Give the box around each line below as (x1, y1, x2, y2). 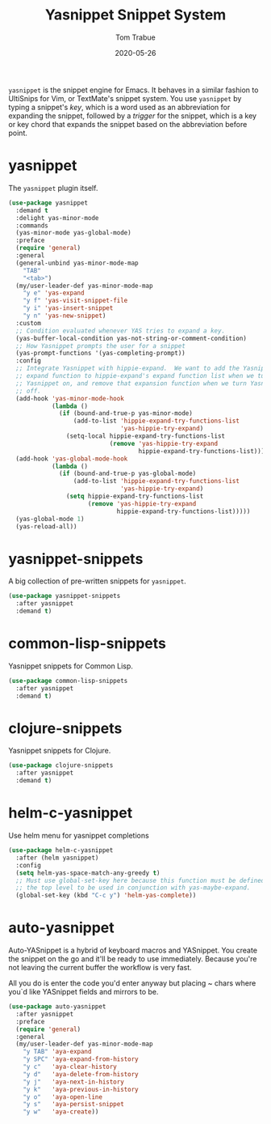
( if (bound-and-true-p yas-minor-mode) (59, 409, 194, 418)
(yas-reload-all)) (15, 522, 78, 531)
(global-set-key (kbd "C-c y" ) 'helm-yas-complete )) (15, 892, 197, 900)
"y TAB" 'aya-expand (23, 1048, 92, 1056)
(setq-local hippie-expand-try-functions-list (65, 432, 226, 440)
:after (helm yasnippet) (15, 854, 99, 862)
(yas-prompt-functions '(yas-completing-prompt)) (15, 350, 186, 358)
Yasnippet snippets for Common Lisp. (8, 661, 133, 671)
